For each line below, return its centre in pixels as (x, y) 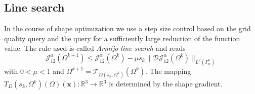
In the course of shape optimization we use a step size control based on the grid (127, 28)
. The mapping (168, 71)
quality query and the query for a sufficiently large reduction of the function (122, 38)
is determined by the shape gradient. (166, 84)
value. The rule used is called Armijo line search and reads (95, 48)
